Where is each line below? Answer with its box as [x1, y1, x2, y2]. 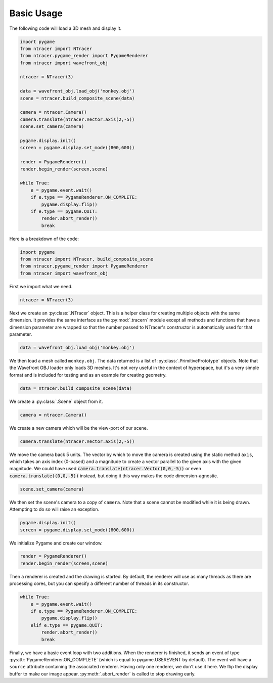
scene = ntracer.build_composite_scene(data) [20, 95, 135, 101]
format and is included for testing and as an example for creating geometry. [9, 372, 167, 378]
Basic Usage [9, 8, 63, 19]
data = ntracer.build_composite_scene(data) [20, 385, 132, 391]
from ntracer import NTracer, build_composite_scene [20, 256, 154, 262]
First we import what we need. [9, 283, 73, 289]
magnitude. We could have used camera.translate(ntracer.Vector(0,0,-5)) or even [9, 466, 202, 472]
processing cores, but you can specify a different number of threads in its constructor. [9, 580, 190, 586]
